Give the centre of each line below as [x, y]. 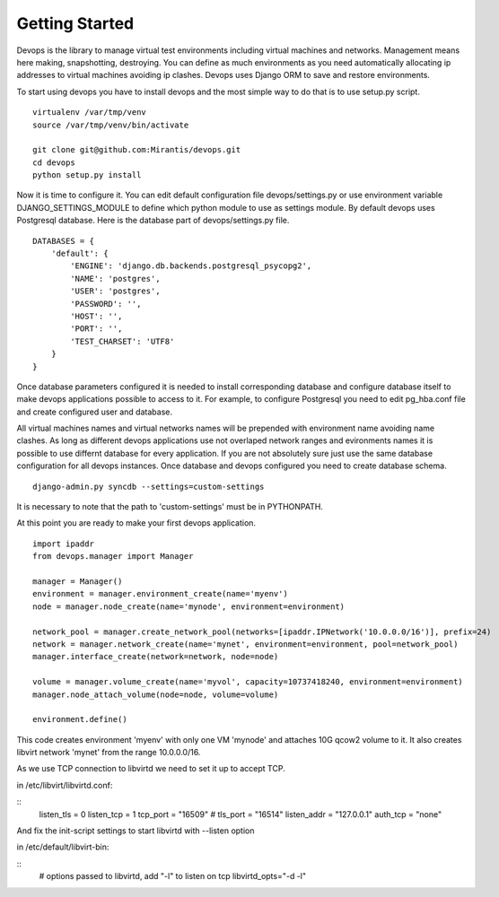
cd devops [54, 162]
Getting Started [75, 23]
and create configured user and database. [94, 412]
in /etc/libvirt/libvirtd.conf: [65, 785]
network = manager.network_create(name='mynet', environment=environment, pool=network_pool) [245, 644]
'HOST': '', [96, 316]
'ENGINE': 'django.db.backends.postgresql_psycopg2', [191, 266]
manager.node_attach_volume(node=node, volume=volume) [156, 694]
